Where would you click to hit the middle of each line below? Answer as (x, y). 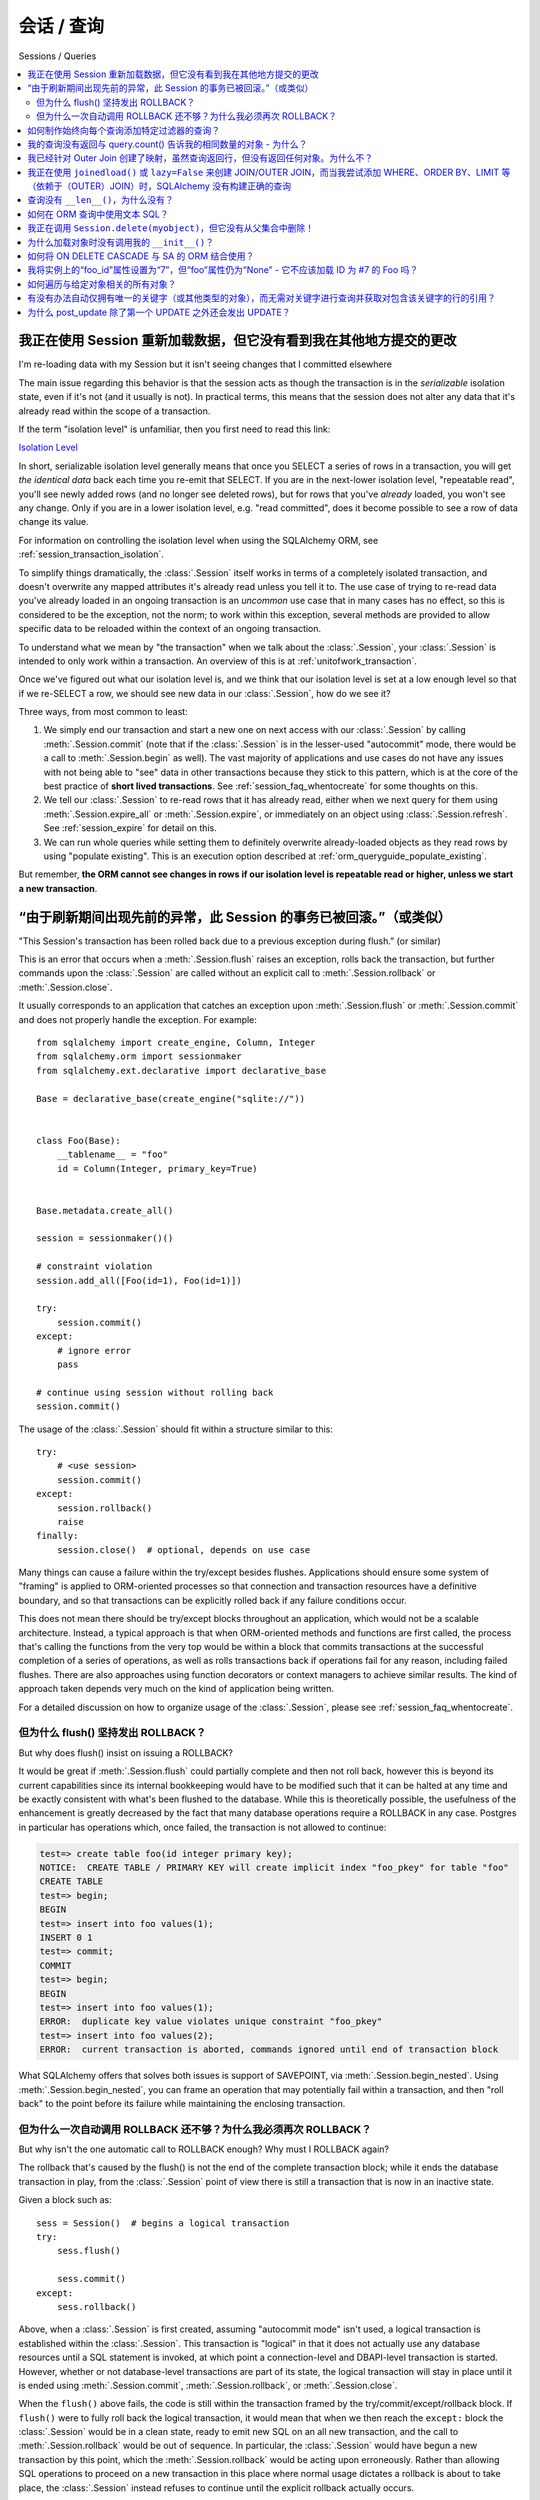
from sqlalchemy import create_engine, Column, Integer (176, 1043)
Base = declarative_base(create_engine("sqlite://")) (170, 1098)
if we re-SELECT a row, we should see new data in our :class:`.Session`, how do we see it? (204, 693)
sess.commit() (91, 2279)
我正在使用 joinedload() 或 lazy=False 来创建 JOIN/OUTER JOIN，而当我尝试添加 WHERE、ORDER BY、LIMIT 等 (269, 172)
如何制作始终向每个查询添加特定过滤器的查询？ (123, 130)
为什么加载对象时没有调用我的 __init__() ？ (121, 242)
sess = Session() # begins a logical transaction (163, 2223)
